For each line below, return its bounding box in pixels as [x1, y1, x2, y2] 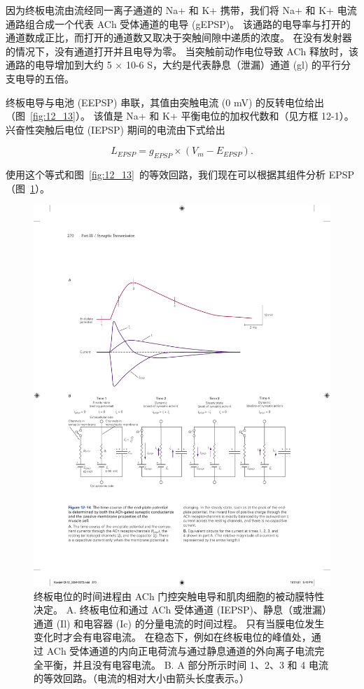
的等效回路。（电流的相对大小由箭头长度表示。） [34, 671, 249, 686]
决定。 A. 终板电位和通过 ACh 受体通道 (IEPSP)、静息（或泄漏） [34, 602, 328, 617]
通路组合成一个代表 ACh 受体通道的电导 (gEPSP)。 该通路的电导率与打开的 [6, 16, 351, 31]
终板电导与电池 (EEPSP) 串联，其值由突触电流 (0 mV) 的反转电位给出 [6, 94, 325, 109]
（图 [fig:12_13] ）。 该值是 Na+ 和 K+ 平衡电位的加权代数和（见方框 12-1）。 [6, 108, 354, 123]
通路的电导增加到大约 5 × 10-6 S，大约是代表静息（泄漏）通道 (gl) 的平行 [6, 57, 342, 72]
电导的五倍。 [15, 71, 74, 85]
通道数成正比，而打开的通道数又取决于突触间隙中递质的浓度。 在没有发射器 [6, 30, 352, 45]
